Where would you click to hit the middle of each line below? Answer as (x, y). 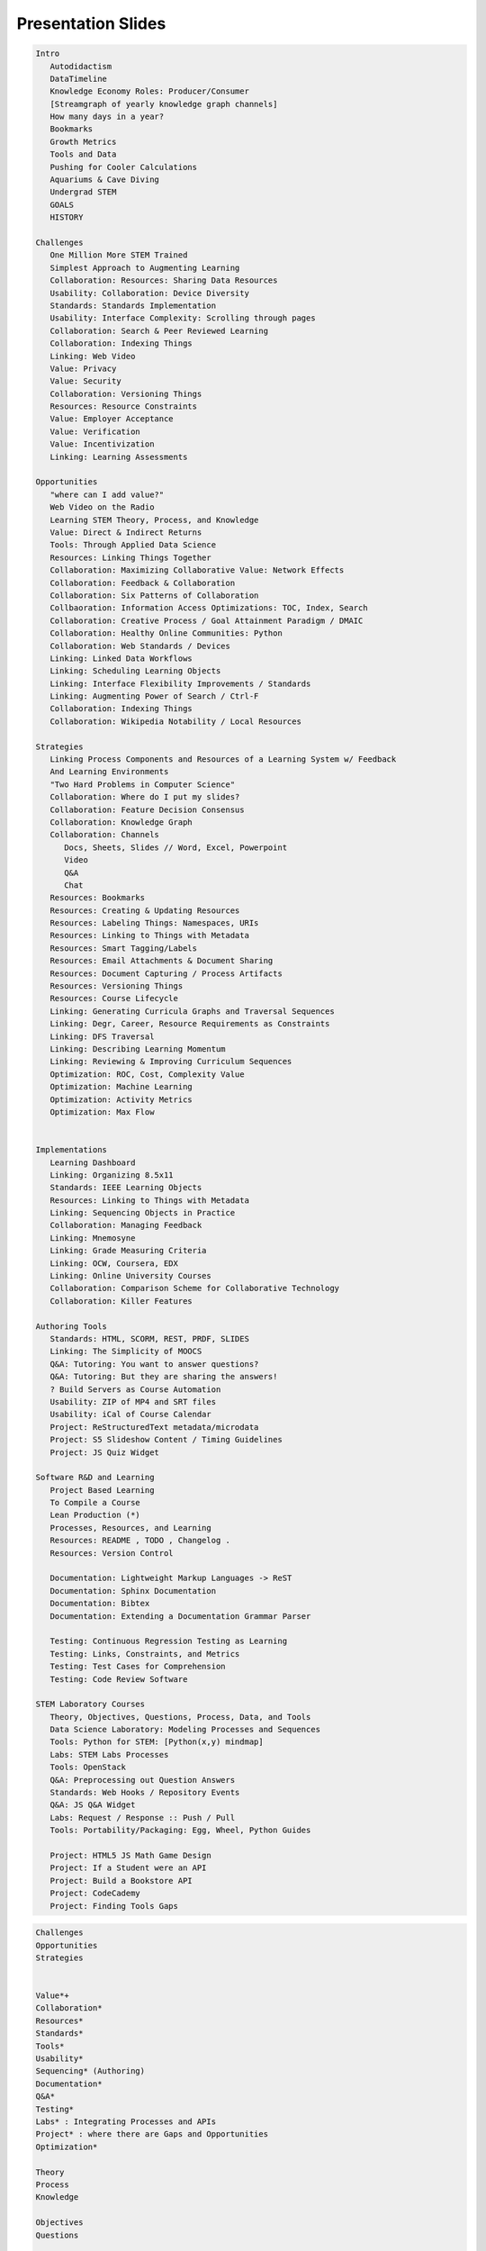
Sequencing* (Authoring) (90, 2071)
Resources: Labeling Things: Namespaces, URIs (154, 923)
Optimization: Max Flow (102, 1112)
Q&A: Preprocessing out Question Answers (143, 1780)
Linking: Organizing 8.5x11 (112, 1175)
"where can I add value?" (107, 494)
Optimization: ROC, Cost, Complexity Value (147, 1074)
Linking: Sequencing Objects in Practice (143, 1213)
